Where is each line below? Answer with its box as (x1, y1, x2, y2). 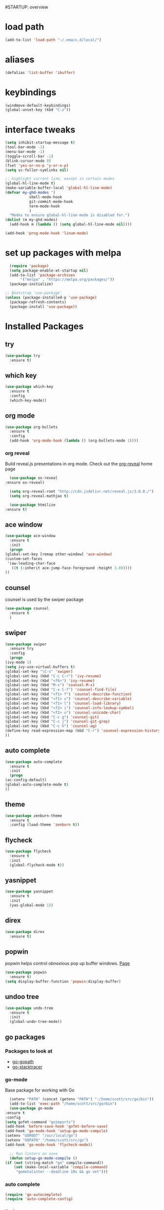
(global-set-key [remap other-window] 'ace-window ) (5, 551, 112, 557)
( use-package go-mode (9, 1106, 54, 1111)
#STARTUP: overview (5, 4, 48, 10)
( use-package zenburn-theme (5, 813, 62, 818)
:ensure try (9, 646, 34, 651)
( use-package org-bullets (5, 424, 58, 429)
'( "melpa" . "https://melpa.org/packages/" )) (20, 277, 115, 282)
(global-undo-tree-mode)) (9, 1019, 62, 1024)
